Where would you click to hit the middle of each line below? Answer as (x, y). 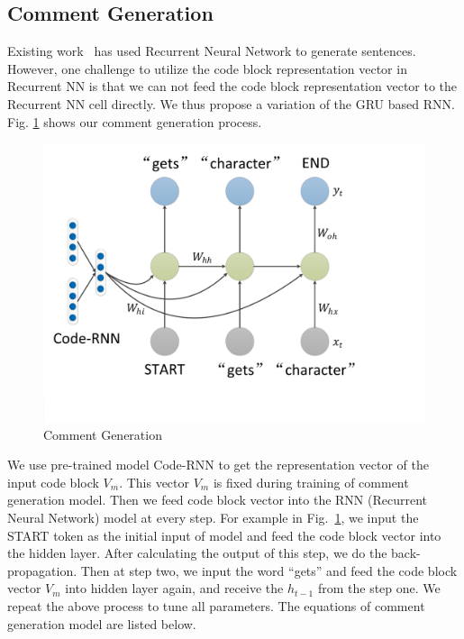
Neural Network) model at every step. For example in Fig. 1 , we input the (213, 518)
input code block (53, 482)
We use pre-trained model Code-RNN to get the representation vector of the (218, 465)
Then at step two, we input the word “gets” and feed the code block (269, 570)
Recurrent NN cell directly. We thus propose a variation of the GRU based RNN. (231, 103)
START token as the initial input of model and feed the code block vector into (224, 535)
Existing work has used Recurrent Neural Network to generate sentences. (212, 51)
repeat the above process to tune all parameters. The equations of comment (216, 606)
